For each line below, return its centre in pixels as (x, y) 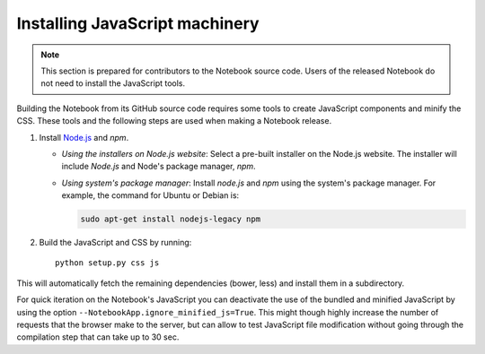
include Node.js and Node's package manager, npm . (159, 167)
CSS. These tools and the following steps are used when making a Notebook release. (174, 121)
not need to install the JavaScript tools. (113, 83)
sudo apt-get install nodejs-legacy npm (170, 219)
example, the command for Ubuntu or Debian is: (150, 195)
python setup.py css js (107, 263)
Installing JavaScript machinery (138, 23)
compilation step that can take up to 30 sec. (98, 337)
